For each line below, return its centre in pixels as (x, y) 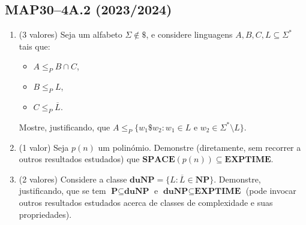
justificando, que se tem (62, 191)
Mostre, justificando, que (64, 127)
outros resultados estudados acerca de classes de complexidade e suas (146, 202)
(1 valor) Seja (44, 147)
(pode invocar (271, 191)
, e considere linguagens (189, 34)
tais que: (34, 46)
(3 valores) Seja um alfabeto (70, 34)
